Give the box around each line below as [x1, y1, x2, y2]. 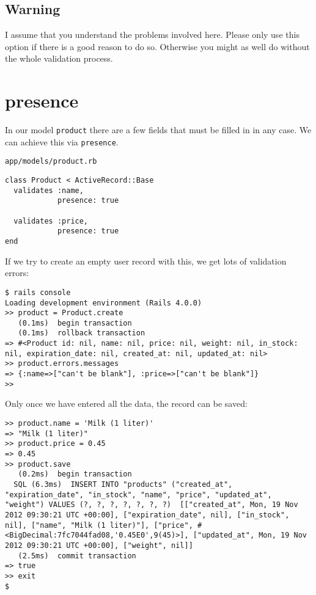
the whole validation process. [5, 52, 113, 65]
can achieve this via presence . [5, 135, 119, 148]
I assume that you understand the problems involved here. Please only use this [5, 28, 299, 41]
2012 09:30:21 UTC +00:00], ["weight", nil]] [5, 541, 193, 550]
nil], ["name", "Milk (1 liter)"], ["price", [5, 520, 193, 530]
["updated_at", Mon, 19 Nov [193, 531, 307, 540]
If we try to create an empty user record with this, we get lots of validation [5, 254, 287, 267]
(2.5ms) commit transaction [18, 551, 136, 560]
